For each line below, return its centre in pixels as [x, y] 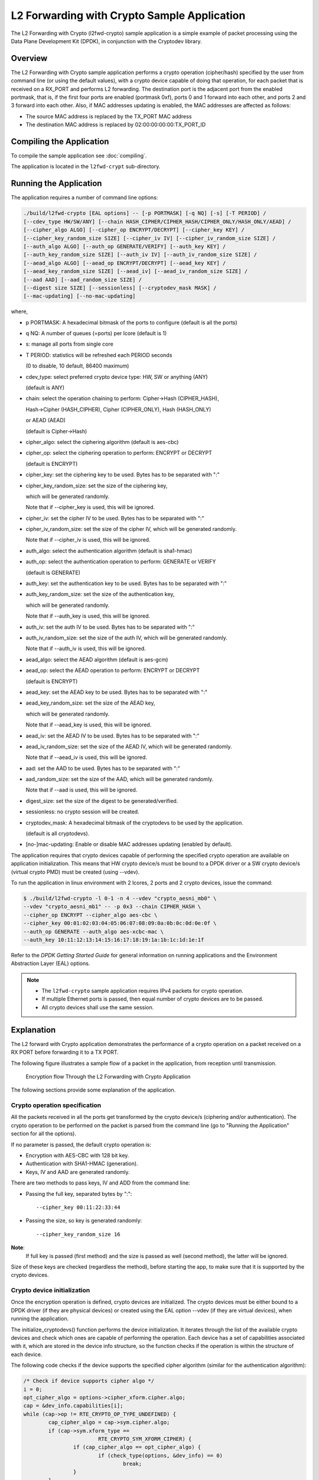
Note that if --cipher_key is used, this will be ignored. [90, 507]
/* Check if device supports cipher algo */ [89, 1381]
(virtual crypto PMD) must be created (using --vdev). [75, 872]
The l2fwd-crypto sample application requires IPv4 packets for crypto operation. [142, 991]
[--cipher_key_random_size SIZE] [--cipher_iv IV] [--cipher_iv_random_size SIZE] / [149, 238]
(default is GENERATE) [53, 572]
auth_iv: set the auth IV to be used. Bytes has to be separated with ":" [110, 627]
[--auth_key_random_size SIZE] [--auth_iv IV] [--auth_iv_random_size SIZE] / [140, 255]
